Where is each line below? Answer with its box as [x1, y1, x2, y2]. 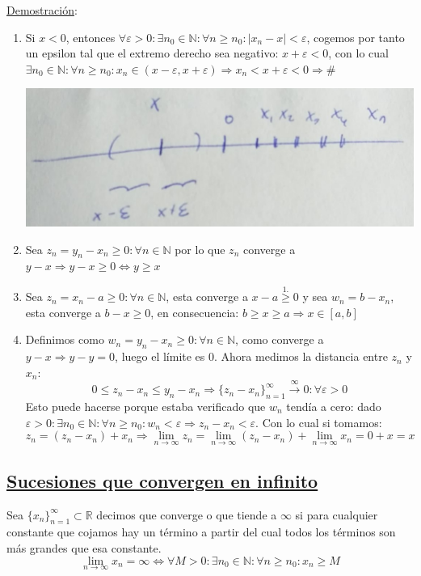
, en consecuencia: [150, 303, 239, 320]
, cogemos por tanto [306, 28, 405, 45]
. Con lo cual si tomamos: [255, 413, 382, 430]
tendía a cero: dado [286, 398, 381, 415]
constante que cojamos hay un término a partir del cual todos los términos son [6, 523, 396, 540]
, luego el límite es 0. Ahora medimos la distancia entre [115, 348, 388, 365]
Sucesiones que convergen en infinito [6, 468, 318, 493]
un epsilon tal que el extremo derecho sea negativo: [25, 44, 279, 61]
